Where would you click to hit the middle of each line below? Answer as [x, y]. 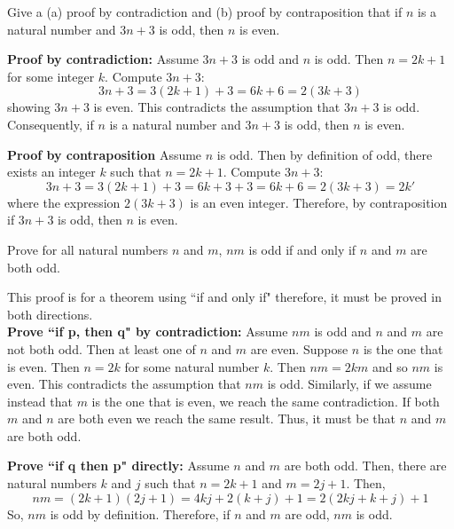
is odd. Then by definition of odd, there [325, 154]
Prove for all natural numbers [88, 249]
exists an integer [51, 172]
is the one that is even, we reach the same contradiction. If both [266, 401]
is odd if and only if [302, 249]
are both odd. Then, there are [365, 466]
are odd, [307, 513]
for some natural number [192, 366]
